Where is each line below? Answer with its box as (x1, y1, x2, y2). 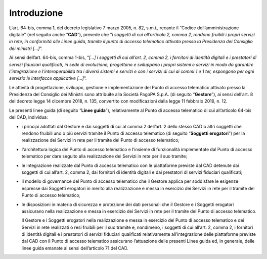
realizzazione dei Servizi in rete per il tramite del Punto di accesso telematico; (21, 137, 180, 143)
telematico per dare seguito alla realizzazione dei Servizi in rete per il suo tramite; (21, 154, 187, 159)
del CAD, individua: (9, 114, 48, 120)
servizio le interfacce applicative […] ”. (9, 75, 87, 81)
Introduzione (9, 7, 63, 18)
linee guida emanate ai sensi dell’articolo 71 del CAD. (21, 245, 129, 251)
